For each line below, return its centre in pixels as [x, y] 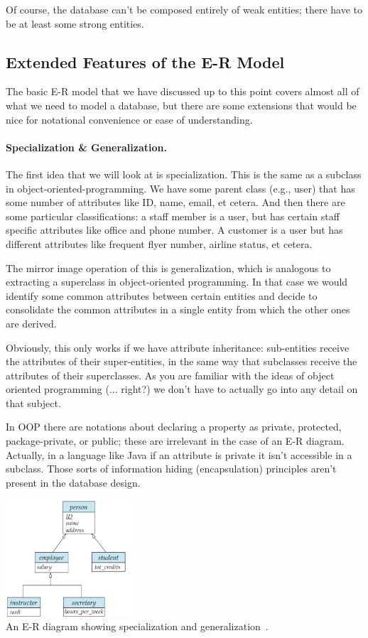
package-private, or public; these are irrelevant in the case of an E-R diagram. [175, 441]
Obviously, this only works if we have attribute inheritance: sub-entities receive [178, 347]
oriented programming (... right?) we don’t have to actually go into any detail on [182, 389]
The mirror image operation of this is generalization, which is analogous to [168, 267]
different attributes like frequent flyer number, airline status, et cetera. [159, 243]
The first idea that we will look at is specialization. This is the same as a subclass [184, 174]
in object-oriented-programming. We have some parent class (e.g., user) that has [180, 188]
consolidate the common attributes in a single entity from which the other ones [178, 309]
